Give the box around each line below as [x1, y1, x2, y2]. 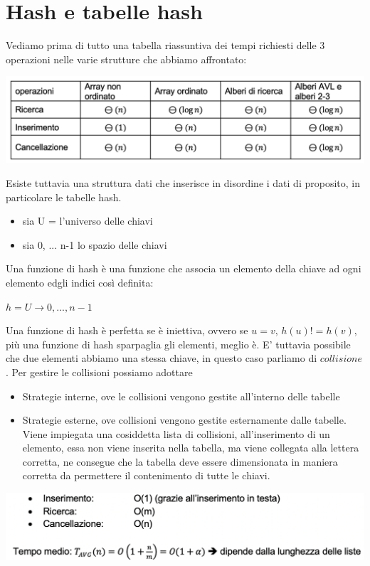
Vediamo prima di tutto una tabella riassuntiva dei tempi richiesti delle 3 [6, 38, 325, 53]
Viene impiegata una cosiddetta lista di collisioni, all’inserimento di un [22, 426, 330, 441]
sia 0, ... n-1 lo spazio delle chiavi [22, 237, 167, 252]
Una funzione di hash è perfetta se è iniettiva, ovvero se [6, 323, 248, 338]
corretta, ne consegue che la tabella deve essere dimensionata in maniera [22, 454, 338, 469]
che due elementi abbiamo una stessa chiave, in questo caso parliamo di [6, 351, 317, 365]
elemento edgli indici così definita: [6, 274, 154, 289]
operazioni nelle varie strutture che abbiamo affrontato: [6, 51, 247, 66]
